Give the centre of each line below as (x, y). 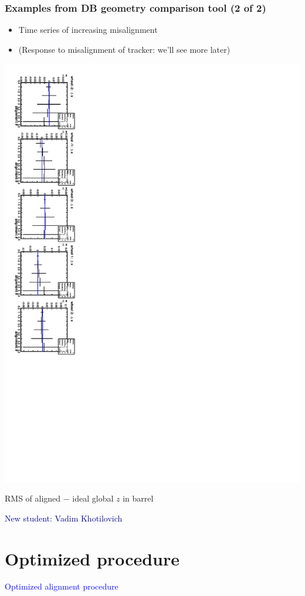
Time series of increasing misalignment (88, 30)
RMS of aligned (33, 498)
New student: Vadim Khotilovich (64, 518)
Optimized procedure (92, 558)
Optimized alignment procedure (62, 586)
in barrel (138, 498)
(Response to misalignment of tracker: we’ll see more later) (124, 49)
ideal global (93, 498)
